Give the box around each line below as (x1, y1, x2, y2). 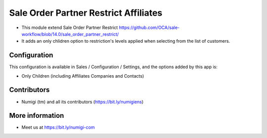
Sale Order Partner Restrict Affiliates (9, 7, 163, 18)
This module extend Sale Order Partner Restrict (21, 25, 118, 30)
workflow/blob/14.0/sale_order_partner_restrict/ (21, 31, 119, 37)
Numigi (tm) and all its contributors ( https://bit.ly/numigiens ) (21, 99, 144, 105)
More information (9, 111, 64, 120)
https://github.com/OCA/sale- (119, 25, 180, 30)
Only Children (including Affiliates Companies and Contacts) (21, 73, 144, 79)
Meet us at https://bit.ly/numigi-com (21, 124, 95, 130)
